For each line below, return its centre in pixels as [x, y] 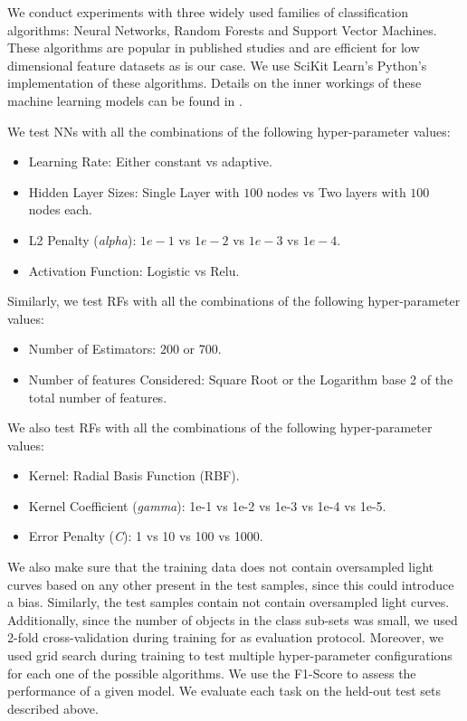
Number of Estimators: [92, 349]
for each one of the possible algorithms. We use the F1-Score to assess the [212, 673]
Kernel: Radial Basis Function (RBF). [134, 475]
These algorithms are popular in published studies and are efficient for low [214, 47]
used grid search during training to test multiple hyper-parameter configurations [230, 655]
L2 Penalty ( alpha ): [82, 239]
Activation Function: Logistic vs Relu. [134, 270]
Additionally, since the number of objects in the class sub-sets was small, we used [233, 619]
